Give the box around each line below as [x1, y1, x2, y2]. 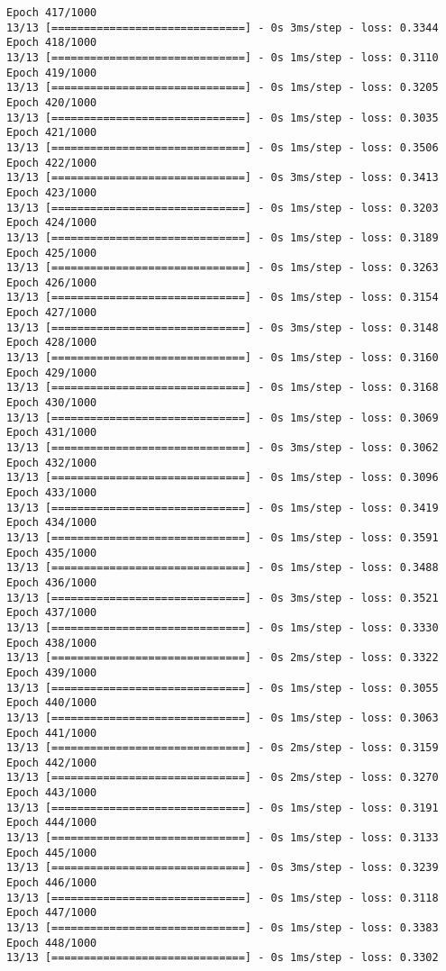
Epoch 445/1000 [6, 846, 97, 859]
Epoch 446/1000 [6, 876, 97, 890]
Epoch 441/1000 [6, 726, 97, 740]
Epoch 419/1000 [6, 66, 97, 79]
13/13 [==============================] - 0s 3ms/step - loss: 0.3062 [6, 441, 439, 455]
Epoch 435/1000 [6, 546, 97, 559]
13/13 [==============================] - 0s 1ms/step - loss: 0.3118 [6, 891, 439, 904]
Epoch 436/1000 [6, 576, 97, 589]
